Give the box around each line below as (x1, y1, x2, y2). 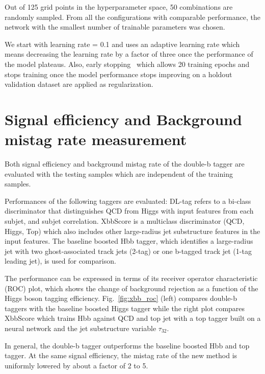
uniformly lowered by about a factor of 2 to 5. (5, 360, 148, 370)
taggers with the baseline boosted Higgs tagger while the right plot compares (5, 302, 245, 313)
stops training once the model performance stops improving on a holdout (5, 68, 232, 79)
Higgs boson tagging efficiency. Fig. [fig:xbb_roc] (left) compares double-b (5, 293, 237, 303)
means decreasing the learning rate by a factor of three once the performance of (5, 49, 253, 59)
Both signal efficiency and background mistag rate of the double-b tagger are (5, 158, 245, 169)
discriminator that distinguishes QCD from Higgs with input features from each (5, 205, 254, 216)
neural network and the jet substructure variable (5, 322, 156, 333)
